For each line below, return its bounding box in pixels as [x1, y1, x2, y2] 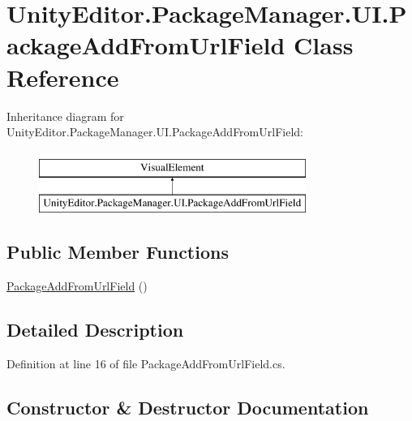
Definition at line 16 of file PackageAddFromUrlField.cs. [6, 354, 285, 372]
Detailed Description [6, 317, 184, 342]
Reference [6, 60, 119, 93]
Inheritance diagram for [6, 107, 124, 124]
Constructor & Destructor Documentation [6, 394, 369, 419]
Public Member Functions [6, 239, 229, 264]
